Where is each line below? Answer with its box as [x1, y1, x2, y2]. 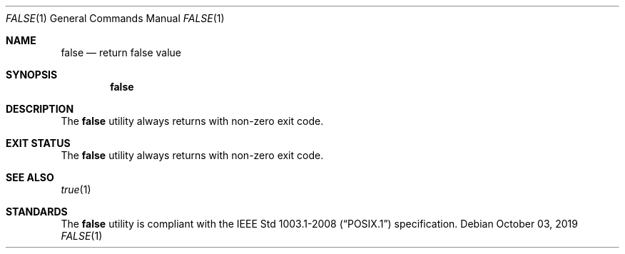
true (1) [61, 183, 91, 195]
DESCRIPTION [6, 103, 74, 115]
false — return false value [61, 46, 181, 59]
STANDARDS [6, 205, 68, 218]
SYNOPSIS [6, 68, 58, 81]
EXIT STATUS [6, 137, 71, 149]
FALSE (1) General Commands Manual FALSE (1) [6, 12, 225, 24]
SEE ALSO [6, 171, 54, 183]
